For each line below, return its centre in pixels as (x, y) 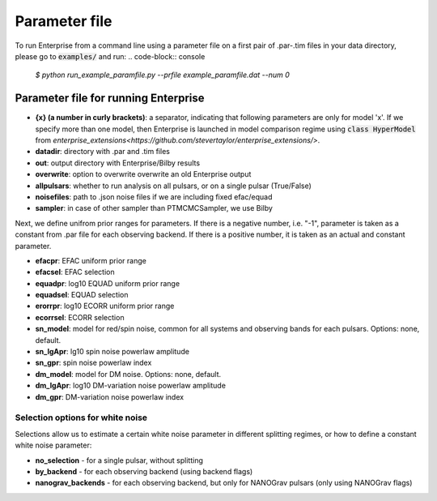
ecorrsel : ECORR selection (80, 317)
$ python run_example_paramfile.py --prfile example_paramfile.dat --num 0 (163, 75)
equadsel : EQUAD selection (82, 295)
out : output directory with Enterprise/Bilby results (118, 163)
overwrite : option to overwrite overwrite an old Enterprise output (143, 174)
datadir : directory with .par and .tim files (102, 152)
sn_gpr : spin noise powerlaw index (93, 363)
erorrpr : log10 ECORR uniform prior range (105, 306)
